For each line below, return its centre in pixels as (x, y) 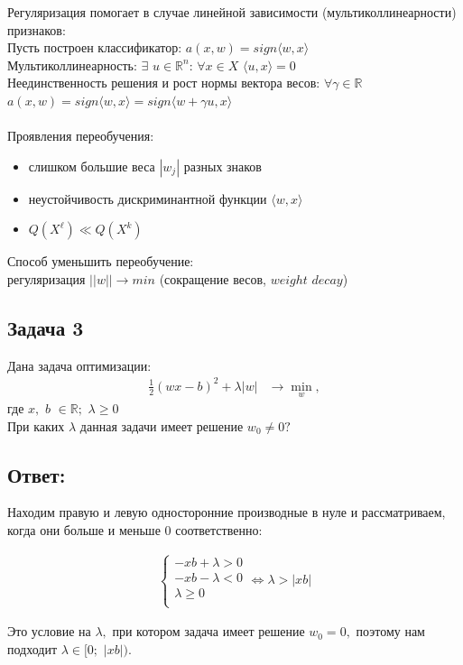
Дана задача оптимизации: (79, 365)
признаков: (37, 29)
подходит (32, 648)
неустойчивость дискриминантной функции (148, 198)
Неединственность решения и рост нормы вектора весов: (164, 83)
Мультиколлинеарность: (72, 65)
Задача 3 (46, 327)
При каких (36, 425)
